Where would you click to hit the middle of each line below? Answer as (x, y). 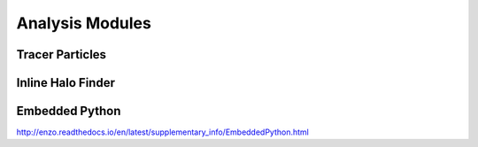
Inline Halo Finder (66, 83)
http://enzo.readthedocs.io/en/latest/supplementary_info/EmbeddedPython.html (163, 132)
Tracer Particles (61, 54)
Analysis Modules (84, 23)
